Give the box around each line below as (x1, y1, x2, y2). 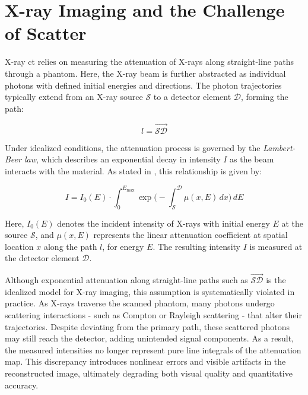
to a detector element (153, 90, 231, 103)
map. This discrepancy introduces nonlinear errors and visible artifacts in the (5, 355, 286, 368)
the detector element (5, 252, 80, 264)
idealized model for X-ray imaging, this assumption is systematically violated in (5, 285, 295, 297)
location (5, 240, 34, 252)
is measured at (249, 240, 303, 252)
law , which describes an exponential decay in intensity (24, 153, 221, 165)
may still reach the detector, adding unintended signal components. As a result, (5, 332, 294, 344)
